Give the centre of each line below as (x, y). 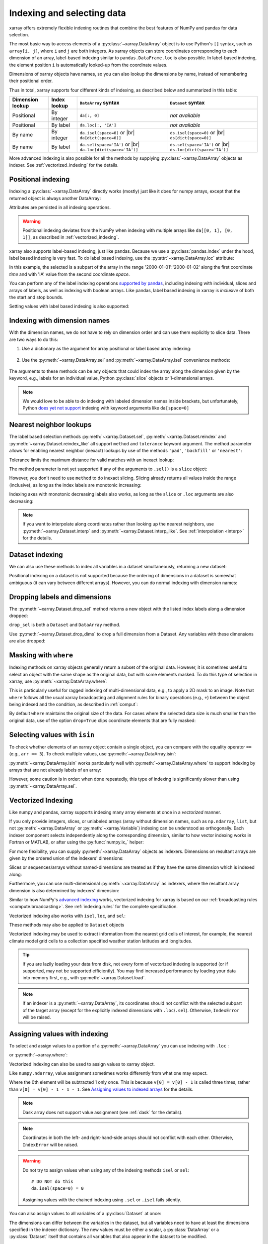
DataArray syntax (100, 103)
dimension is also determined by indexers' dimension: (64, 890)
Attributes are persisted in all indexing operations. (60, 207)
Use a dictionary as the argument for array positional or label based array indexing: (106, 349)
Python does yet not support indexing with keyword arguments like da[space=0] (106, 408)
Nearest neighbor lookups (50, 425)
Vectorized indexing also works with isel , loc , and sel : (67, 916)
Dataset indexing (36, 555)
